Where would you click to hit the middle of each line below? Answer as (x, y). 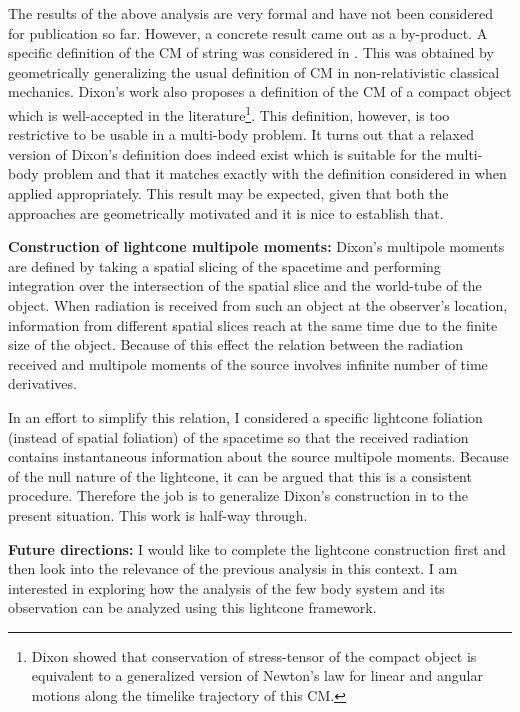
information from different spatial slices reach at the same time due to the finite (253, 324)
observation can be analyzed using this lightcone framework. (192, 607)
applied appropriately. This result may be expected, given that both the (228, 193)
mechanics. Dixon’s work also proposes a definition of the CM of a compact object (260, 91)
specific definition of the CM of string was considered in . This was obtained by (251, 52)
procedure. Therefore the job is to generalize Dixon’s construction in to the (238, 495)
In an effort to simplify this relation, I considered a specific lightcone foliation (245, 416)
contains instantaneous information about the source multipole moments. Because (258, 456)
